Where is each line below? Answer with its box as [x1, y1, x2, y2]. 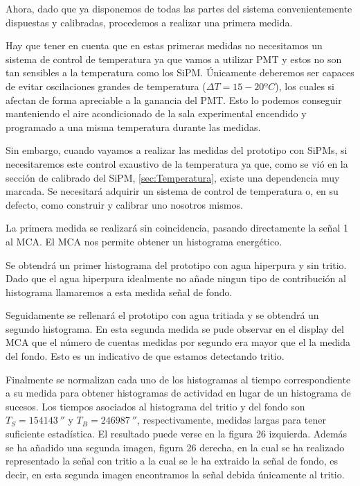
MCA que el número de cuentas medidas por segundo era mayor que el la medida [6, 335, 351, 349]
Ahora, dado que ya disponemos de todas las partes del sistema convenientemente [6, 1, 352, 15]
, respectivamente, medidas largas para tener [136, 413, 326, 427]
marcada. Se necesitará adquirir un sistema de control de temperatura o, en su [6, 184, 339, 198]
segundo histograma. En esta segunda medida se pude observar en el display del [6, 321, 344, 336]
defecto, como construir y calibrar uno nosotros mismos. [6, 197, 243, 211]
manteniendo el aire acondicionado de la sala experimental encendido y [6, 106, 307, 121]
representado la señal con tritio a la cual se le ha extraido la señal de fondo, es [6, 453, 339, 468]
